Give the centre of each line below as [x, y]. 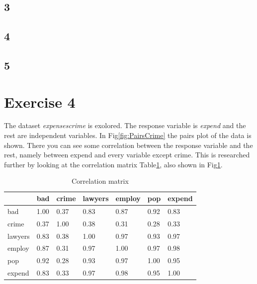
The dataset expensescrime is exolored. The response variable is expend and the [125, 125]
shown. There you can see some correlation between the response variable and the [128, 145]
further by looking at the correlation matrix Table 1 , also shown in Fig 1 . [113, 164]
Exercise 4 [40, 102]
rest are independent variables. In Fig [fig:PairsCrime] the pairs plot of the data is [128, 135]
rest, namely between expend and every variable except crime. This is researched [127, 155]
